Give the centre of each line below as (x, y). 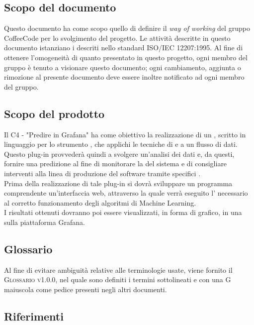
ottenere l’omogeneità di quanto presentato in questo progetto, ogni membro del (126, 57)
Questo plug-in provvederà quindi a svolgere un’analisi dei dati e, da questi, (119, 154)
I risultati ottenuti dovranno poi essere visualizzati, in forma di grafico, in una (123, 212)
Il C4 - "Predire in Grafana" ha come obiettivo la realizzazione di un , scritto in (125, 134)
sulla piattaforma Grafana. (44, 222)
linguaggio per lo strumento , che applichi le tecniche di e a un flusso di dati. (121, 144)
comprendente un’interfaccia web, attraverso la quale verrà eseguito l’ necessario (126, 193)
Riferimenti (34, 316)
